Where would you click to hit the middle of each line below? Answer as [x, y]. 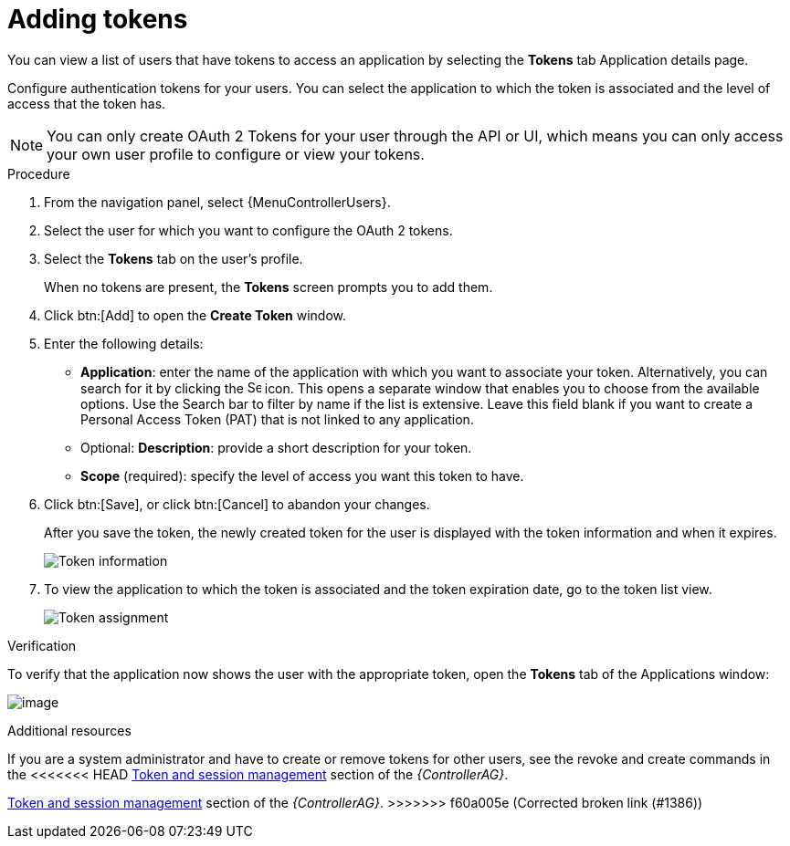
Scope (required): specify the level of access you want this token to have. [302, 475]
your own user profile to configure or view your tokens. [236, 154]
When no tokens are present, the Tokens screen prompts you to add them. [269, 287]
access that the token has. [87, 103]
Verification [42, 645]
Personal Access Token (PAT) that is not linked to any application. [277, 419]
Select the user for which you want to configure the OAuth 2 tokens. [248, 230]
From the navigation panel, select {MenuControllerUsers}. [217, 202]
